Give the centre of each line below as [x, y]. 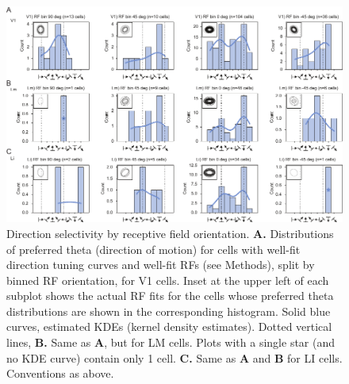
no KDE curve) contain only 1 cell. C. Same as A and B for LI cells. [174, 357]
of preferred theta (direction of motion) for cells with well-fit [153, 249]
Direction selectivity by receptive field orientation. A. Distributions [170, 233]
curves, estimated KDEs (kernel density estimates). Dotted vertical [169, 326]
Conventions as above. [60, 373]
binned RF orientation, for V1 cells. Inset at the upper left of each [168, 280]
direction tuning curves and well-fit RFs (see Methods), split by [161, 265]
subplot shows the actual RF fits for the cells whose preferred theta [170, 296]
